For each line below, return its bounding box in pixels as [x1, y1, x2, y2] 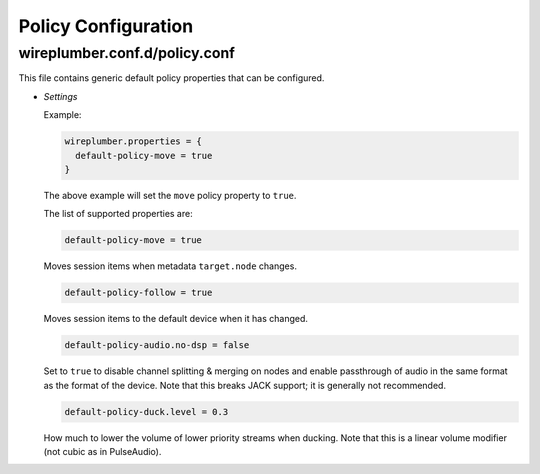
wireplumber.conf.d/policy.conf [18, 44, 235, 62]
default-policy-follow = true [64, 287, 213, 299]
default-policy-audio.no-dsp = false [64, 340, 250, 351]
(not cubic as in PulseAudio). [43, 445, 162, 457]
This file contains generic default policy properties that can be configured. [18, 72, 325, 84]
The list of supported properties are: [43, 208, 194, 220]
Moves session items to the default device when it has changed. [43, 313, 309, 325]
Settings [43, 90, 78, 102]
